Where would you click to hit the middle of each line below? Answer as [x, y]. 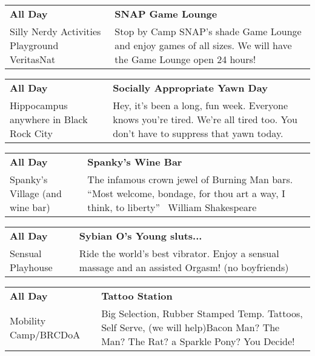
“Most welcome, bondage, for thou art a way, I [186, 193]
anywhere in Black [49, 119]
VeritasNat [33, 59]
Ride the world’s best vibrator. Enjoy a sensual [179, 253]
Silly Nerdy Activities [55, 31]
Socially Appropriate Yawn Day [190, 88]
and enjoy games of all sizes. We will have [203, 45]
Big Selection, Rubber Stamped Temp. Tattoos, [202, 313]
